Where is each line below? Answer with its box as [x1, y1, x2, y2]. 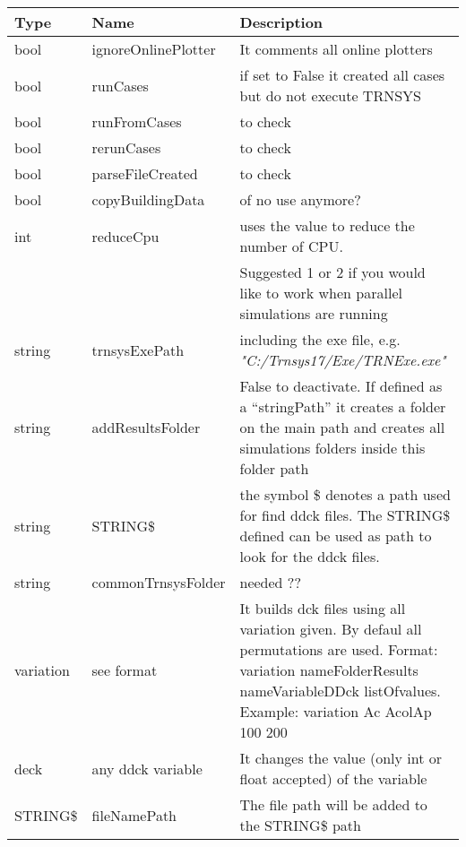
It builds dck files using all [239, 598, 406, 618]
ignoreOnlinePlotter [91, 39, 216, 59]
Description [239, 12, 324, 32]
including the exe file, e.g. [239, 329, 401, 350]
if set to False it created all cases [239, 65, 445, 85]
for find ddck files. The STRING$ [239, 505, 451, 525]
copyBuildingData [91, 189, 205, 210]
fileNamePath [91, 804, 177, 825]
